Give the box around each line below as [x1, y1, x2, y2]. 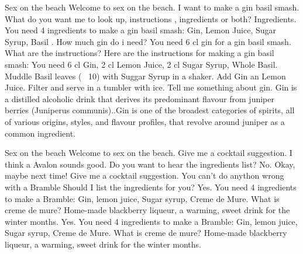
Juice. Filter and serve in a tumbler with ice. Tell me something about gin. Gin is [5, 81, 297, 93]
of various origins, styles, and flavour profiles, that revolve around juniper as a [5, 115, 285, 127]
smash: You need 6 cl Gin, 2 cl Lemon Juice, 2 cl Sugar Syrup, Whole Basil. [5, 58, 278, 70]
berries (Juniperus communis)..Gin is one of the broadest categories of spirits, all [5, 104, 295, 116]
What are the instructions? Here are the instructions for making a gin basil [5, 47, 274, 59]
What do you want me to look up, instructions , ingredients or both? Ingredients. [5, 12, 297, 25]
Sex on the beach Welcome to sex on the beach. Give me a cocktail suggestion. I [5, 147, 292, 159]
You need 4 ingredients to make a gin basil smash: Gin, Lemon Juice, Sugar [5, 24, 277, 36]
